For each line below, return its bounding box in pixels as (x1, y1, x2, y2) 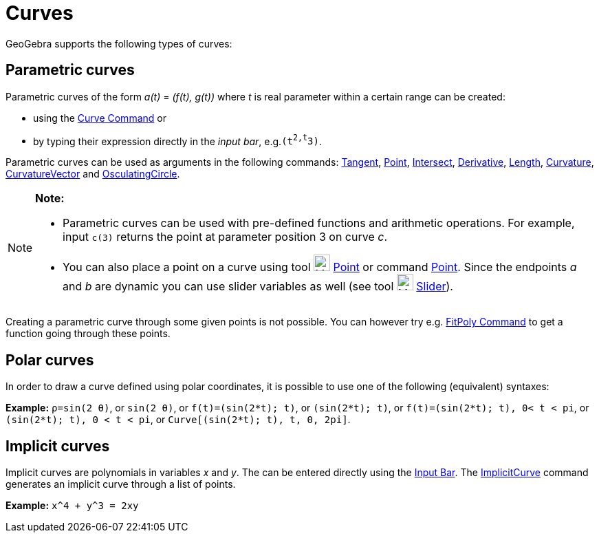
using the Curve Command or (33, 111, 166, 124)
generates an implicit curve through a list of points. (6, 477, 236, 490)
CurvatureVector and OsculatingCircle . (6, 168, 180, 180)
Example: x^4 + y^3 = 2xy (6, 499, 139, 511)
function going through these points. (6, 327, 171, 340)
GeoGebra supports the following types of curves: (6, 37, 232, 50)
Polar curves (6, 351, 94, 369)
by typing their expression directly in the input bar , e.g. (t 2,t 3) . (33, 133, 322, 147)
